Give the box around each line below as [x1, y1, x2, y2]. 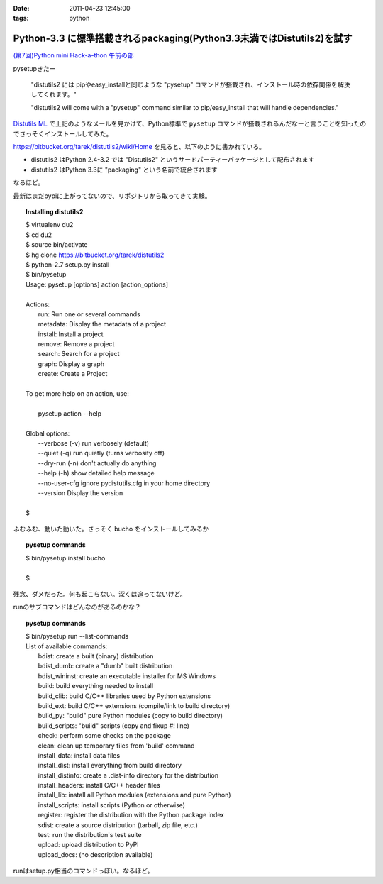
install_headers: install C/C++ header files [38, 781, 161, 790]
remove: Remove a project [38, 340, 115, 348]
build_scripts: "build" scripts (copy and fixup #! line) [38, 721, 189, 730]
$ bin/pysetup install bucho [26, 553, 106, 562]
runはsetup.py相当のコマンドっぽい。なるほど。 [13, 866, 154, 875]
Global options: [26, 429, 70, 438]
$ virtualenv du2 [26, 221, 74, 229]
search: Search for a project [38, 350, 120, 358]
